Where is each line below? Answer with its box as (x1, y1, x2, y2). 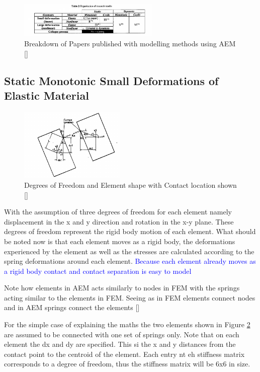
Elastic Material (4, 87, 89, 103)
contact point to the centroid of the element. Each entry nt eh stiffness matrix (4, 348, 245, 359)
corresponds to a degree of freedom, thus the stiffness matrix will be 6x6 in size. (4, 358, 250, 369)
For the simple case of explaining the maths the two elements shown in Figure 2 (4, 319, 250, 330)
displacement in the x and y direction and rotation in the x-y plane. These (4, 216, 234, 227)
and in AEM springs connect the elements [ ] (4, 302, 140, 313)
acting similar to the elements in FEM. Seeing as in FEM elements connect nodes (4, 292, 255, 303)
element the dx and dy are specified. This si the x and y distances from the (4, 339, 236, 349)
